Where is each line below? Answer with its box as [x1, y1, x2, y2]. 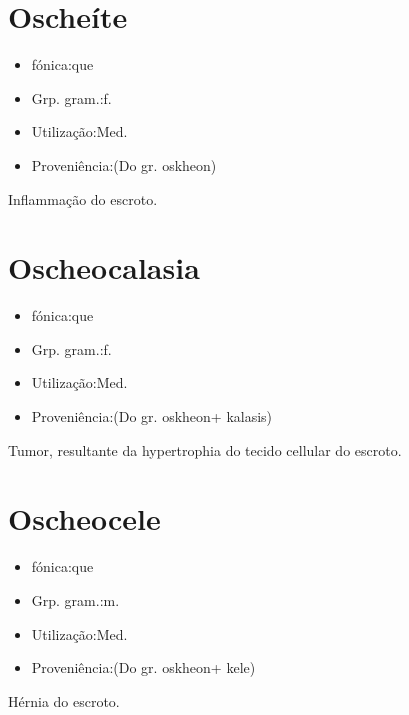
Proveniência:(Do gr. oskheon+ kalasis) [31, 406, 273, 426]
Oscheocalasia [8, 247, 200, 288]
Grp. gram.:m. [31, 589, 120, 610]
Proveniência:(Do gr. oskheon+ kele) [31, 657, 256, 678]
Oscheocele [8, 498, 161, 539]
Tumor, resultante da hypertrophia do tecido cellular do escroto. [8, 439, 402, 460]
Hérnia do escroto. [8, 690, 120, 711]
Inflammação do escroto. [8, 188, 158, 209]
